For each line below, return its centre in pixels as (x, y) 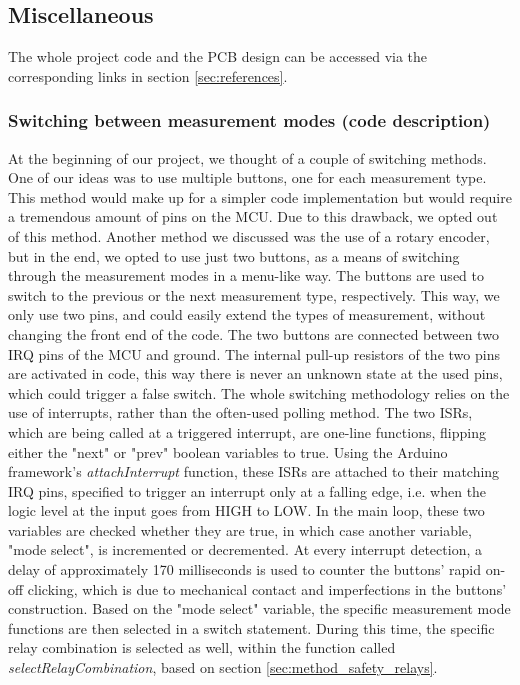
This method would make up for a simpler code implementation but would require (260, 196)
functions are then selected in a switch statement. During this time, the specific (251, 627)
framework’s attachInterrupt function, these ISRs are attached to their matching (254, 471)
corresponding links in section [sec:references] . (148, 75)
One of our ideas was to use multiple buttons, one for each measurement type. (247, 177)
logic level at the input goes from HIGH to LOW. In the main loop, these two (246, 510)
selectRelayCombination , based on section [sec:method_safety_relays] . (223, 667)
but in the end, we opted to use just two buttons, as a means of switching (234, 255)
